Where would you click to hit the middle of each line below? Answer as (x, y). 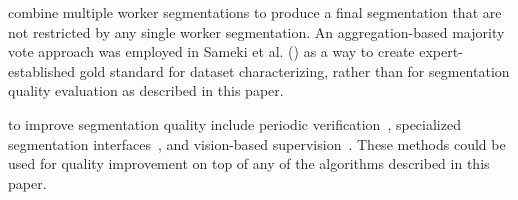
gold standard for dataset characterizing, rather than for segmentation (294, 70)
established (42, 70)
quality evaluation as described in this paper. (146, 90)
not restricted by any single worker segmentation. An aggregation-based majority (256, 31)
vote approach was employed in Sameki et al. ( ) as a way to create (211, 51)
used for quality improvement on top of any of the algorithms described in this (249, 163)
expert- (441, 51)
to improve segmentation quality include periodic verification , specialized (234, 123)
